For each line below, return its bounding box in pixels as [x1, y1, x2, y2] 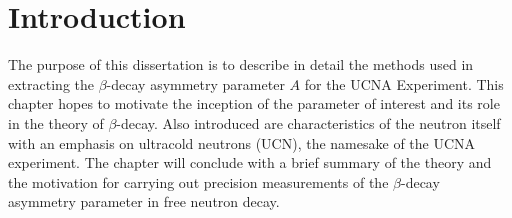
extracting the [8, 73, 94, 94]
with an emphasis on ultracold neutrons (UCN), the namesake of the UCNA [8, 132, 476, 153]
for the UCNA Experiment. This [304, 73, 504, 94]
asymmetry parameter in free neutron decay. [8, 191, 280, 212]
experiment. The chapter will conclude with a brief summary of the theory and [8, 152, 492, 173]
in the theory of [8, 112, 104, 133]
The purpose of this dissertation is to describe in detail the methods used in [8, 54, 474, 75]
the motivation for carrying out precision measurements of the [8, 171, 389, 192]
